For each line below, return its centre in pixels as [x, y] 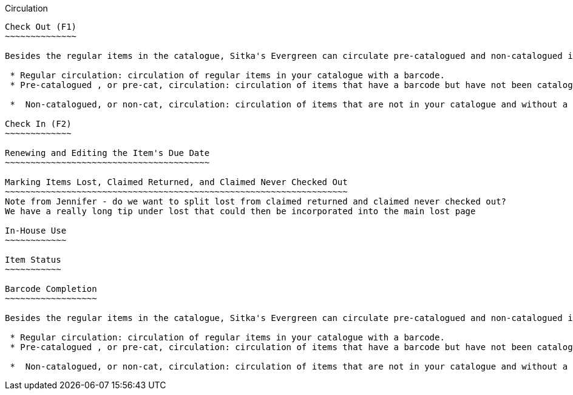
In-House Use [36, 231]
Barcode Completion [51, 289]
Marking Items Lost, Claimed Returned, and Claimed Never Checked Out [176, 182]
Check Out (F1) [41, 27]
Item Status [33, 260]
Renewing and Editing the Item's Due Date [107, 153]
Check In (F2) [38, 124]
